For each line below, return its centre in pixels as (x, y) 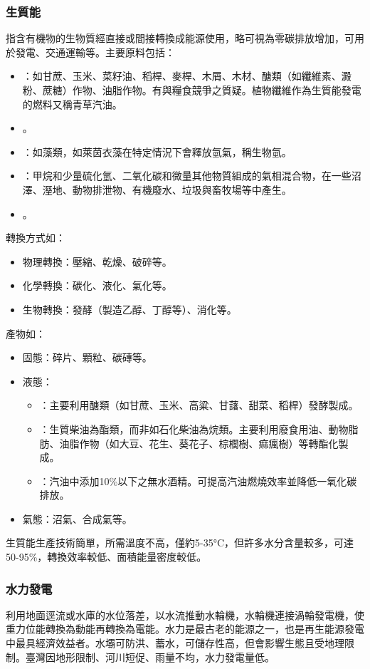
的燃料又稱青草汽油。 (72, 104)
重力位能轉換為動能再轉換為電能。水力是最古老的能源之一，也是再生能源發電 (185, 629)
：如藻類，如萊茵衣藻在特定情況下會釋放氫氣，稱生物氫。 (157, 151)
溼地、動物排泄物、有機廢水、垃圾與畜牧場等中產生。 (167, 189)
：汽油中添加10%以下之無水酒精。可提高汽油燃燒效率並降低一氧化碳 (198, 481)
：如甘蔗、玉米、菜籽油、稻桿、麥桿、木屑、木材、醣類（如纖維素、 (182, 76)
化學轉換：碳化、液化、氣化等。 (97, 285)
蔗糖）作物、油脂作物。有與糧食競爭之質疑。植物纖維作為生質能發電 (202, 90)
